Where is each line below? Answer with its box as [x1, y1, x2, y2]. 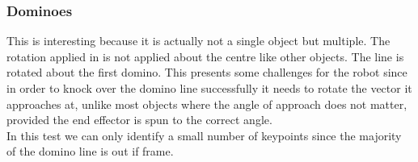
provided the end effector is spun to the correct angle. [6, 111, 272, 128]
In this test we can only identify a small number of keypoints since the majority [6, 127, 402, 143]
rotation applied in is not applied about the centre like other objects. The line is [6, 48, 404, 64]
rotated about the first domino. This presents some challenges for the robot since [6, 64, 407, 81]
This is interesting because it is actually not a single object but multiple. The [6, 32, 391, 49]
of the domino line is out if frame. [6, 143, 174, 160]
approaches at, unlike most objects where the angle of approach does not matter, [6, 95, 407, 112]
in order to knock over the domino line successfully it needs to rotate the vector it [6, 80, 412, 96]
